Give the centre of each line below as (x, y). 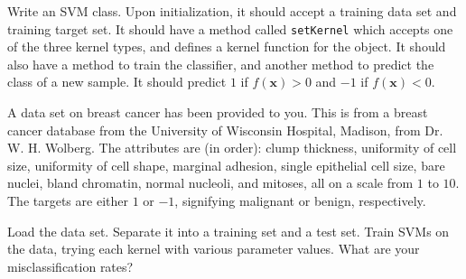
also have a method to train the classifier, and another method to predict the (221, 64)
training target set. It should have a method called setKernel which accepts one (230, 28)
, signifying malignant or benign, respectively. (300, 200)
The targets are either (68, 200)
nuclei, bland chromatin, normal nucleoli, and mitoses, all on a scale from (210, 183)
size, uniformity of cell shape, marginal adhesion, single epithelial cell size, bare (226, 165)
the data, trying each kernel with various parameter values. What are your (214, 249)
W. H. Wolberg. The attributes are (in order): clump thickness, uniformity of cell (232, 148)
